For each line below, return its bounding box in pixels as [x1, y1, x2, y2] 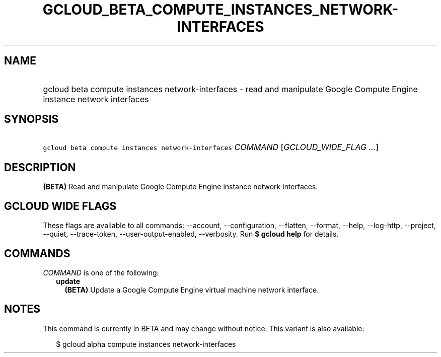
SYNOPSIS [4, 113, 59, 126]
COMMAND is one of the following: [43, 268, 159, 277]
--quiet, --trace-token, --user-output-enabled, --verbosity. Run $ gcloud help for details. [43, 230, 339, 239]
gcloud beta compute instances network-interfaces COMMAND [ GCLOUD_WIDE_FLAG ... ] [43, 142, 379, 153]
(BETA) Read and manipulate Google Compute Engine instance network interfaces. [43, 182, 318, 191]
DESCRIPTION [4, 161, 76, 174]
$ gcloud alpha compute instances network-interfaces [56, 339, 236, 348]
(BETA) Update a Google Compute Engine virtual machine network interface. [64, 285, 319, 294]
